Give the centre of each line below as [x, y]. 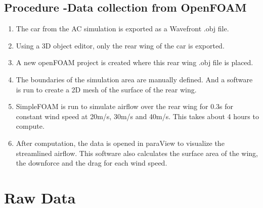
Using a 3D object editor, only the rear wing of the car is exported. [120, 45]
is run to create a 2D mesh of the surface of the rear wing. [106, 89]
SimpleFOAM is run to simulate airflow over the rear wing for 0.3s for [125, 106]
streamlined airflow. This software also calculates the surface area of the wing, [137, 153]
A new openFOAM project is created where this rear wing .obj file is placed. [135, 62]
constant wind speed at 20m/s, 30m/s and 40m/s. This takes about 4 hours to [137, 116]
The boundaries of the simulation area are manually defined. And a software [134, 79]
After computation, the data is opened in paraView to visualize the [120, 143]
